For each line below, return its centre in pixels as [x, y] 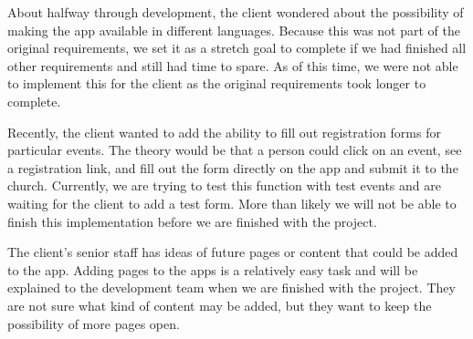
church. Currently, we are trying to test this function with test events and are [224, 185]
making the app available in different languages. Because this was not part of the [234, 30]
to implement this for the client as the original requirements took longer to [217, 83]
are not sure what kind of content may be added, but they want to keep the [220, 305]
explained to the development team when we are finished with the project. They [231, 288]
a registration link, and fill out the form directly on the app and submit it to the [233, 167]
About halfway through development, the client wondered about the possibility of [236, 12]
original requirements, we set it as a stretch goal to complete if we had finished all [237, 48]
